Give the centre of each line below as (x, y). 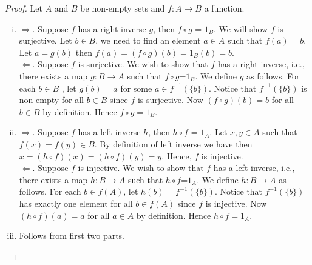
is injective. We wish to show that (141, 168)
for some (136, 88)
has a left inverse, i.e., (254, 168)
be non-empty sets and (123, 8)
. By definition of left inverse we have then (173, 143)
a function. (224, 8)
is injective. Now (236, 203)
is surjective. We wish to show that (143, 64)
